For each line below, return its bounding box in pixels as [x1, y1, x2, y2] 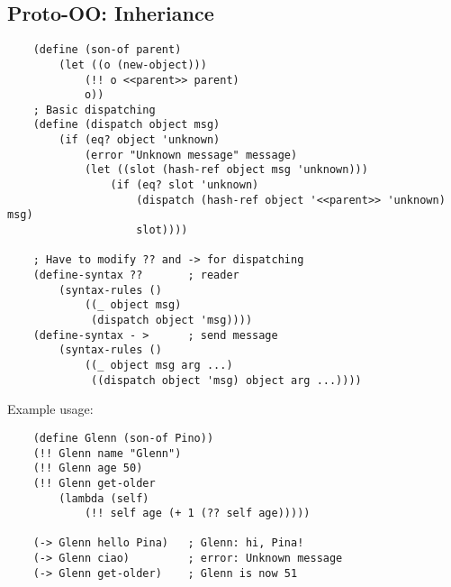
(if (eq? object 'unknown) [59, 133, 221, 147]
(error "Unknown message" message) [84, 148, 298, 161]
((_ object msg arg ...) [84, 358, 233, 371]
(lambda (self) [59, 491, 149, 505]
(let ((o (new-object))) [59, 58, 207, 71]
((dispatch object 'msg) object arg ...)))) [91, 373, 362, 387]
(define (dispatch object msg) [32, 118, 221, 132]
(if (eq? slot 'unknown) [110, 179, 259, 192]
